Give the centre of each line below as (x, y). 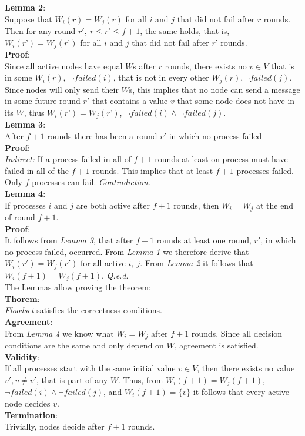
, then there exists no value (246, 368)
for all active (103, 263)
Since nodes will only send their (62, 89)
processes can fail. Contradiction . (91, 182)
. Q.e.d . (115, 275)
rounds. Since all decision (237, 333)
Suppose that (29, 19)
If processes (25, 205)
